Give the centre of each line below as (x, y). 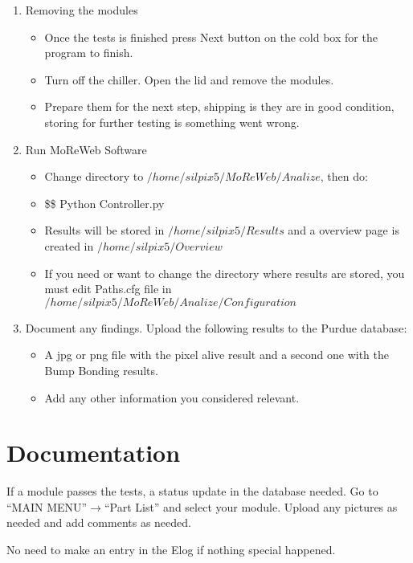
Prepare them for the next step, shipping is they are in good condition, (219, 106)
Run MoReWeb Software (86, 149)
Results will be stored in (104, 230)
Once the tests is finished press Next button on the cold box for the (211, 37)
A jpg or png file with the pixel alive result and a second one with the (217, 355)
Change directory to (94, 176)
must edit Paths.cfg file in (108, 289)
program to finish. (89, 53)
